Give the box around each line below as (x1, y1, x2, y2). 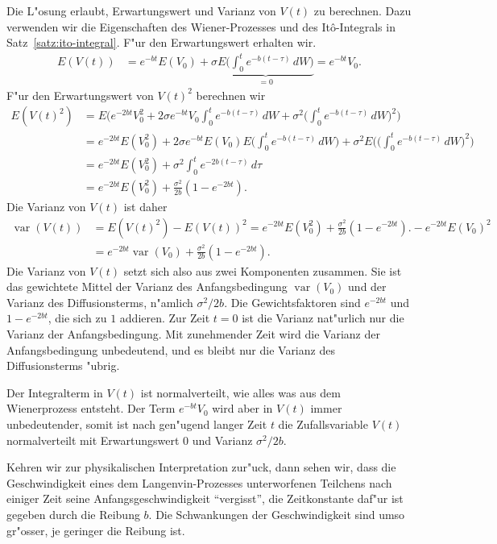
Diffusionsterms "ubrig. (6, 357, 120, 374)
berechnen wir (196, 86, 266, 103)
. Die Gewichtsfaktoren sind (224, 293, 361, 310)
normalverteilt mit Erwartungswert (6, 431, 180, 448)
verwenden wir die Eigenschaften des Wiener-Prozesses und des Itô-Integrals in (6, 18, 396, 35)
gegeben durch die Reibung (6, 505, 140, 522)
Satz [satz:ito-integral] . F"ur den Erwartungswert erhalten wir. (6, 34, 317, 51)
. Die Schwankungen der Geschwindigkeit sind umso (148, 505, 405, 522)
